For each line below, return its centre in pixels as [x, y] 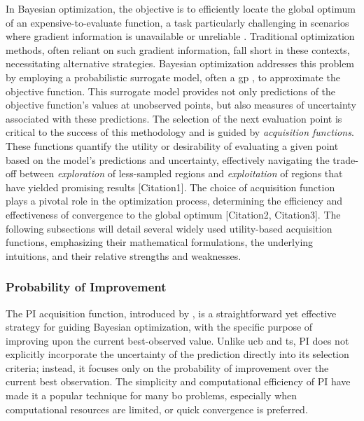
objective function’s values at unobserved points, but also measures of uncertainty [181, 105]
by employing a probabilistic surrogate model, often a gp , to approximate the [173, 77]
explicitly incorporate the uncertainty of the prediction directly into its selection [177, 354]
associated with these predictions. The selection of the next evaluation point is [174, 118]
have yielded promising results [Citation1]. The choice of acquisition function [170, 187]
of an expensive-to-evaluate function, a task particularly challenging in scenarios [177, 22]
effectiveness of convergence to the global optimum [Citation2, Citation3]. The [173, 214]
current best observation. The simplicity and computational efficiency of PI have [178, 381]
